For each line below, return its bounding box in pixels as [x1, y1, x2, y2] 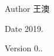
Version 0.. [5, 42, 43, 54]
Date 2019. [5, 22, 43, 34]
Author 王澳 [5, 2, 50, 14]
